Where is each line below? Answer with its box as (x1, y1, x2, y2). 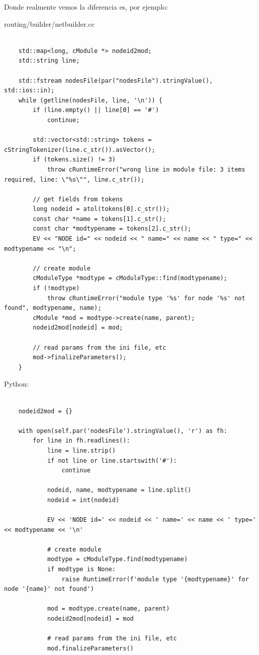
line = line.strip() (47, 447, 116, 454)
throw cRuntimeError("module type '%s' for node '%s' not (47, 294, 245, 302)
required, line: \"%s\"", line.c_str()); (4, 176, 145, 183)
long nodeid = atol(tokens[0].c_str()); (33, 205, 170, 213)
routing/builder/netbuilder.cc (4, 18, 95, 29)
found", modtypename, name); (4, 304, 102, 312)
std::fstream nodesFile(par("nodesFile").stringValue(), (18, 77, 213, 84)
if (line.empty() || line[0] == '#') (33, 106, 159, 114)
